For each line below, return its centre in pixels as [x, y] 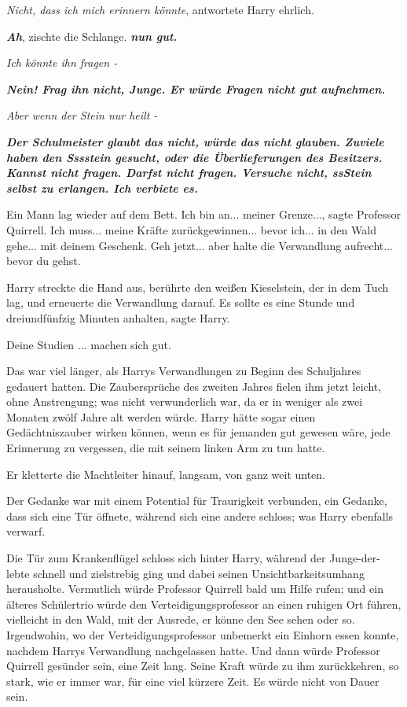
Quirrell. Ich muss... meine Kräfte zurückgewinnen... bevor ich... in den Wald [191, 229]
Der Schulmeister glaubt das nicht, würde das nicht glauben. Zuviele [195, 141]
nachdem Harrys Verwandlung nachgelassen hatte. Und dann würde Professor [193, 650]
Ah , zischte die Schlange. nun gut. [92, 36]
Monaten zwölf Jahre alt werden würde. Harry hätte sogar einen [161, 416]
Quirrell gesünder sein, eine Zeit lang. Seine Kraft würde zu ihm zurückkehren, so [203, 666]
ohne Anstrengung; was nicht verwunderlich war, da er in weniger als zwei [185, 401]
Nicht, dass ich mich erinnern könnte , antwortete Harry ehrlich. [160, 9]
